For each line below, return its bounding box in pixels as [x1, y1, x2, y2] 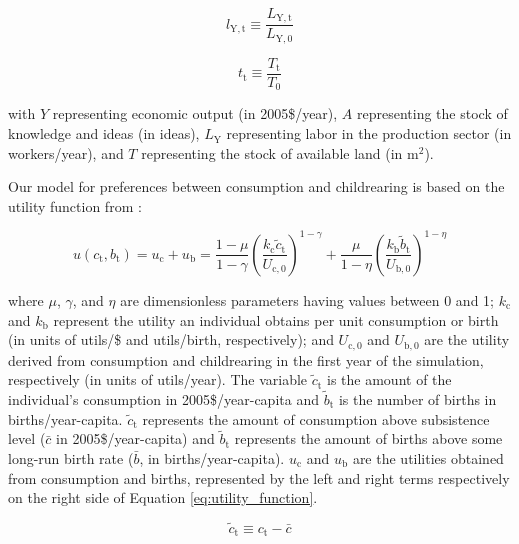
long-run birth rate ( [8, 447, 134, 468]
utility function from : [8, 195, 142, 216]
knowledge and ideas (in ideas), [8, 123, 200, 144]
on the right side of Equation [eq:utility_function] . [8, 487, 318, 508]
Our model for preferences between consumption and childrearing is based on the [8, 176, 505, 197]
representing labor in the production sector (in [226, 123, 512, 144]
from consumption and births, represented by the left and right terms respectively [8, 467, 510, 488]
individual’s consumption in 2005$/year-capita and [8, 388, 319, 409]
